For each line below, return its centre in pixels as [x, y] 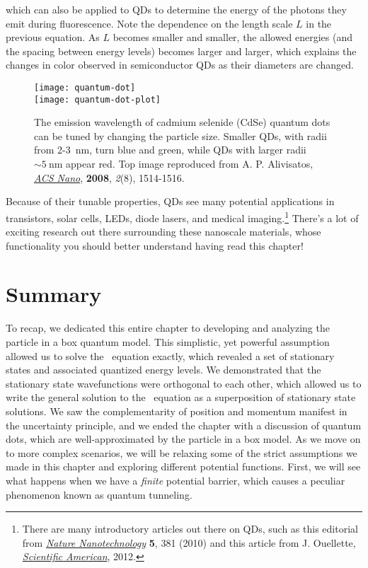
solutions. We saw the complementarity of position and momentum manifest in [177, 411]
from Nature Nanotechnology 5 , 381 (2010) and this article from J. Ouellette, [189, 542]
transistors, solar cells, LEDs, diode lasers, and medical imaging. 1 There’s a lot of [182, 216]
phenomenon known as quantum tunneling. [99, 494]
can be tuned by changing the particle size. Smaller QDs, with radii [180, 135]
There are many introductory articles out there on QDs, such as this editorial [190, 529]
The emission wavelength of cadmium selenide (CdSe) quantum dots [182, 122]
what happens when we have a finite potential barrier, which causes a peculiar [176, 480]
